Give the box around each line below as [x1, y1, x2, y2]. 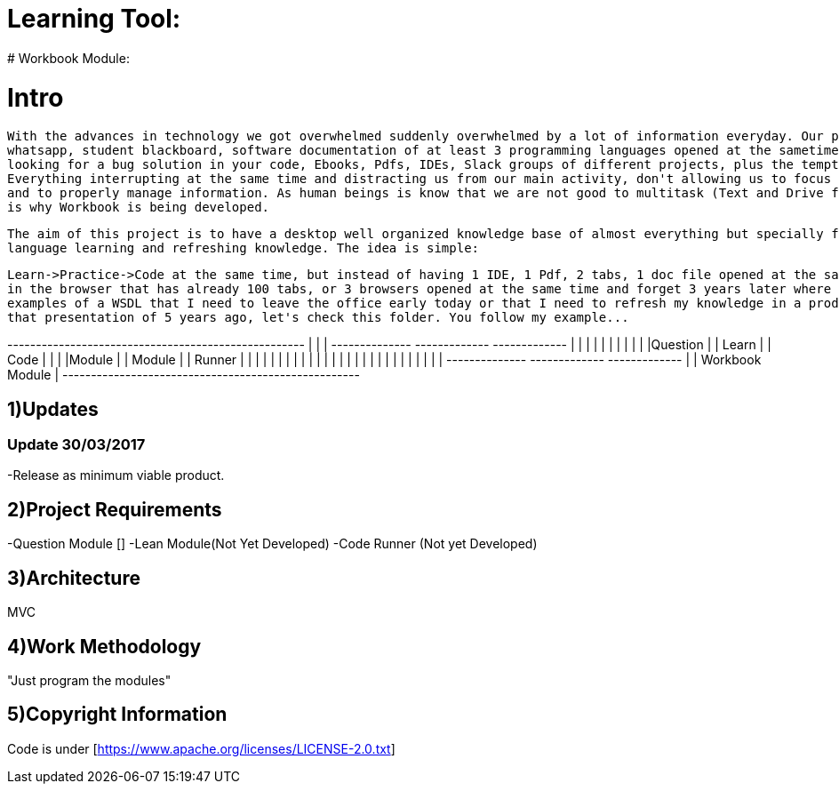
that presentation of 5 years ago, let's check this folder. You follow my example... [7, 310, 629, 325]
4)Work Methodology [7, 635, 202, 658]
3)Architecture [7, 566, 140, 589]
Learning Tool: [7, 4, 181, 34]
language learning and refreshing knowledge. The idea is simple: [7, 241, 480, 256]
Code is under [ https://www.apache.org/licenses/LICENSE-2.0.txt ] [7, 740, 396, 756]
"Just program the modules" [7, 673, 172, 688]
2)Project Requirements [7, 498, 222, 521]
